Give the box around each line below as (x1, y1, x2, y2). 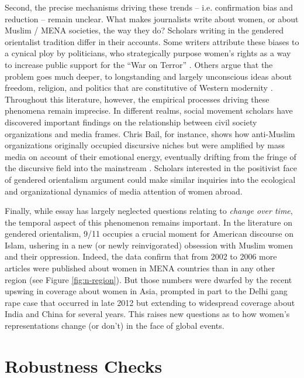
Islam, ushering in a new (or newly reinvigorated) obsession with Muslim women (5, 239, 293, 251)
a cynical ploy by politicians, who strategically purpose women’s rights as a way (5, 47, 291, 59)
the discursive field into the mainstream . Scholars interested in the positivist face (5, 162, 298, 174)
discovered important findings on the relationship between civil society (5, 115, 257, 128)
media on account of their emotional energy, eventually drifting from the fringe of (5, 150, 296, 162)
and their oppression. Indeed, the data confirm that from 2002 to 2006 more (5, 250, 277, 263)
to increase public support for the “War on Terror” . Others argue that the (5, 58, 273, 70)
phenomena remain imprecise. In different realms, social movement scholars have (5, 104, 293, 117)
